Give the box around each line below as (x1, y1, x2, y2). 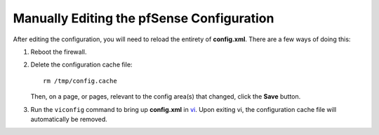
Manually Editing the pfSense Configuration (13, 10, 274, 26)
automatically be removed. (30, 115, 108, 123)
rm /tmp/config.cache (43, 77, 117, 85)
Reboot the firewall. (30, 48, 87, 56)
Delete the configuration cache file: (30, 60, 133, 69)
